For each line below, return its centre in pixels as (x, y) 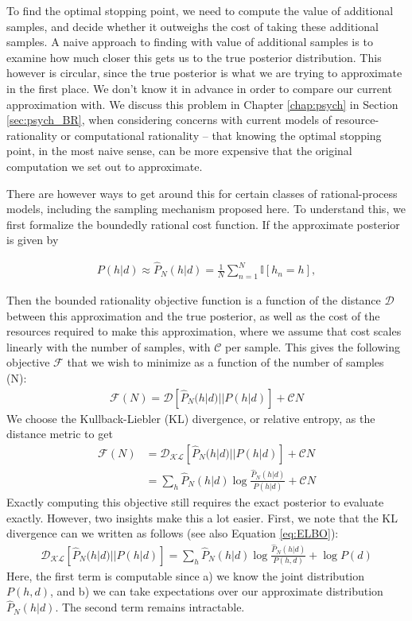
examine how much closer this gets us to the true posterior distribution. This (194, 57)
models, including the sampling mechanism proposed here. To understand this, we (206, 209)
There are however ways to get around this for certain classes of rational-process (202, 193)
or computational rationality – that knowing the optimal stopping (221, 135)
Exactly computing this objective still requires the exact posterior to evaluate (195, 502)
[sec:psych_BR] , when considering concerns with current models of (169, 120)
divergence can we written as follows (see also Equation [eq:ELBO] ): (173, 533)
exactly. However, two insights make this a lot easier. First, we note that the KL (202, 517)
